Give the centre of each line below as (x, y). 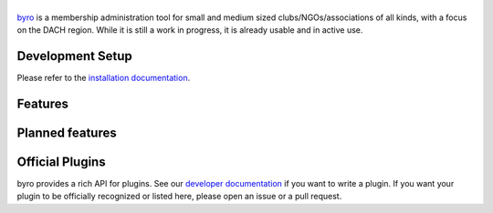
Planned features (67, 132)
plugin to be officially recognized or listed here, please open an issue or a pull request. (179, 197)
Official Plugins (61, 162)
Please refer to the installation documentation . (104, 78)
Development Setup (74, 56)
